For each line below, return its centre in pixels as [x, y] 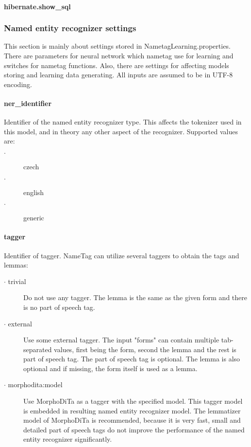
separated [38, 349]
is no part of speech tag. [59, 307]
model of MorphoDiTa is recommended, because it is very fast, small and [132, 420]
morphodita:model [35, 384]
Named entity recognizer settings [70, 28]
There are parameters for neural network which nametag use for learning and [119, 55]
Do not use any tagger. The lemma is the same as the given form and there [135, 297]
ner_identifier [28, 103]
